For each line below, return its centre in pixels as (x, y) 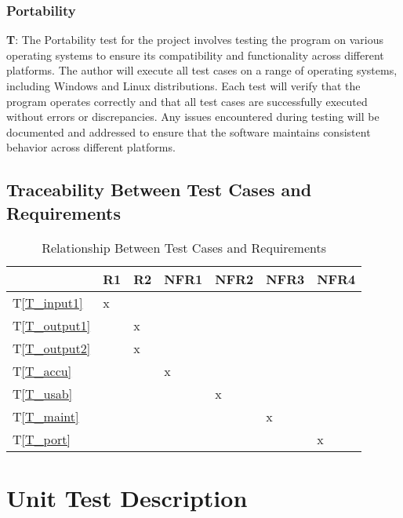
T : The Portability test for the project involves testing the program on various (195, 40)
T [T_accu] (42, 370)
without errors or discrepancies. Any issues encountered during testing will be (193, 117)
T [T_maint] (46, 416)
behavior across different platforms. (91, 147)
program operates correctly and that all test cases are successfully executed (187, 101)
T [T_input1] (48, 302)
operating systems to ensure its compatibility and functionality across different (195, 55)
